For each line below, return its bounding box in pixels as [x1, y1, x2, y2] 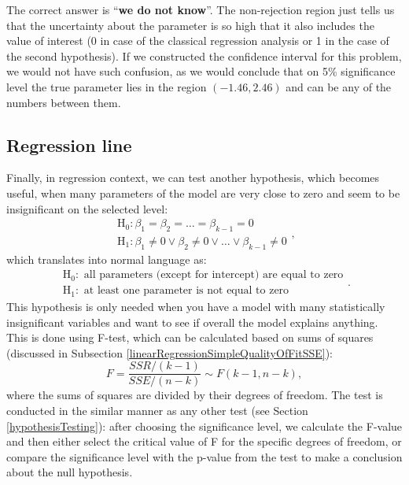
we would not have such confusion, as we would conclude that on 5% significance [6, 63, 396, 80]
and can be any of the [286, 78, 392, 94]
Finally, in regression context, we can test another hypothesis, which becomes [6, 169, 380, 186]
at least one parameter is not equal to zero [83, 285, 289, 297]
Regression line [6, 132, 132, 157]
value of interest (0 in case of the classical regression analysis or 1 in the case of [6, 32, 389, 49]
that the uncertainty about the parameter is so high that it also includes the [6, 17, 374, 33]
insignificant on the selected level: [6, 200, 168, 217]
